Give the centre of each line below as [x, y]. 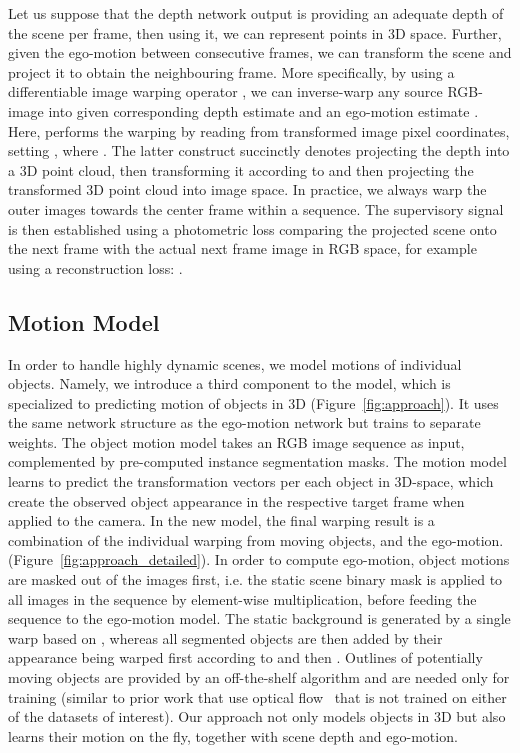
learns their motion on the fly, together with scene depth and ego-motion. [233, 735]
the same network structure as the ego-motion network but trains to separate [244, 422]
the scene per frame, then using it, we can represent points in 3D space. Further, [255, 32]
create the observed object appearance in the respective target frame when [236, 500]
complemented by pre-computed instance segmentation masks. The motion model [257, 461]
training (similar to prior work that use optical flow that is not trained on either [257, 696]
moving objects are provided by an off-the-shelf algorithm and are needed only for [259, 677]
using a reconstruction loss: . [95, 267]
